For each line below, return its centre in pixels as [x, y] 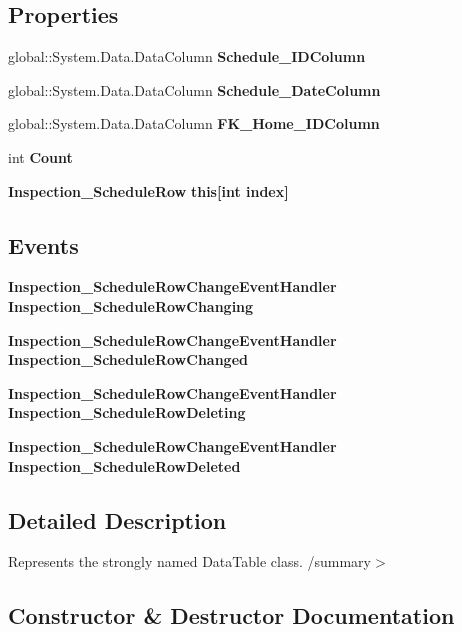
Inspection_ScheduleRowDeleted [124, 465]
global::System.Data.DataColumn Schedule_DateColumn [194, 89]
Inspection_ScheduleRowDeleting [127, 412]
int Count [40, 156]
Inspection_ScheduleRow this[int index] [148, 190]
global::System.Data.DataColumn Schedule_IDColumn [187, 56]
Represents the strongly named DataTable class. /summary [189, 561]
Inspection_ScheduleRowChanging [131, 305]
